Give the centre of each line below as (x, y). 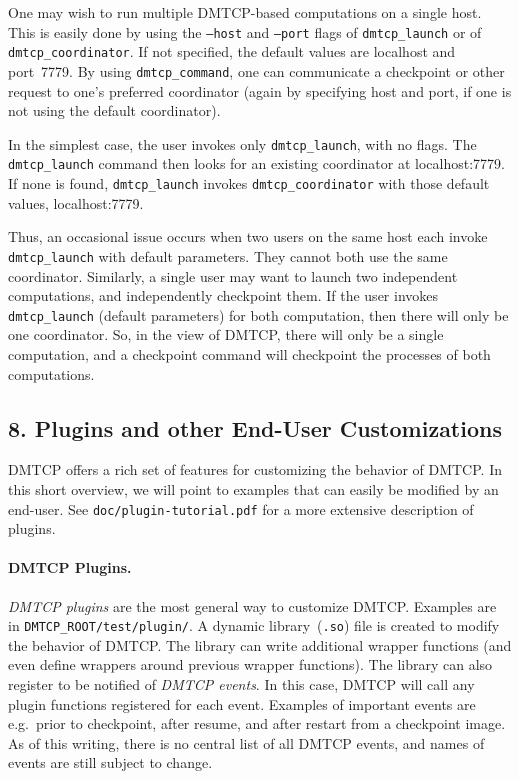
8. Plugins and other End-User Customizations (255, 427)
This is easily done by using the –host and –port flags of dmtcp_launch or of (245, 31)
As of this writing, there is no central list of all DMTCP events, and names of (246, 742)
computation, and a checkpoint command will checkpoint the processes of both (249, 354)
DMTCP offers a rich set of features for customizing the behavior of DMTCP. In (255, 469)
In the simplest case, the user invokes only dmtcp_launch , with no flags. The (242, 143)
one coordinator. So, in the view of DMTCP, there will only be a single (226, 334)
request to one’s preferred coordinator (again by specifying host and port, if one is (260, 90)
